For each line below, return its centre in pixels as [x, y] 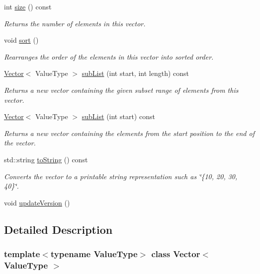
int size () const [28, 6]
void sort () [21, 40]
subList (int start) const [118, 116]
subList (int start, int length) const [135, 73]
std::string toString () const [46, 159]
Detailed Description [58, 229]
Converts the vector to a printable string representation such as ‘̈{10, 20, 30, [121, 176]
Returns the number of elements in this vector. [75, 23]
